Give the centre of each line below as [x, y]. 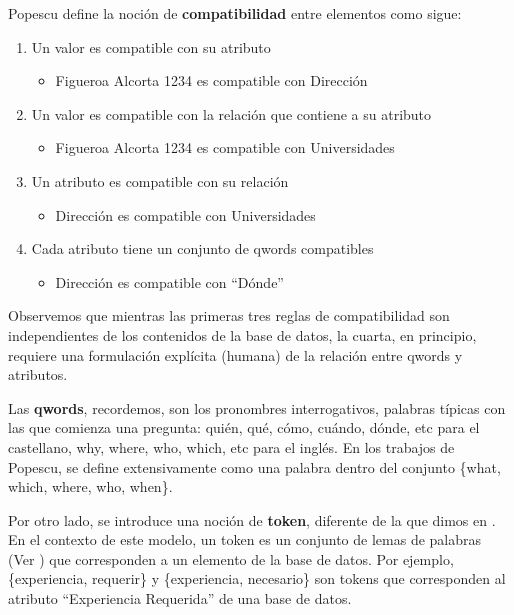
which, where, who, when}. [90, 486]
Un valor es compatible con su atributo [151, 46]
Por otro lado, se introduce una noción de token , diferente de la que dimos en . [252, 519]
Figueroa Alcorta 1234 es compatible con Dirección [211, 80]
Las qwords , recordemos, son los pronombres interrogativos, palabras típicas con [257, 407]
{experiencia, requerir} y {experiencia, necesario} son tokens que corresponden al [257, 578]
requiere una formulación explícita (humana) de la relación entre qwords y [235, 354]
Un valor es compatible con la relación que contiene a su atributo [231, 113]
